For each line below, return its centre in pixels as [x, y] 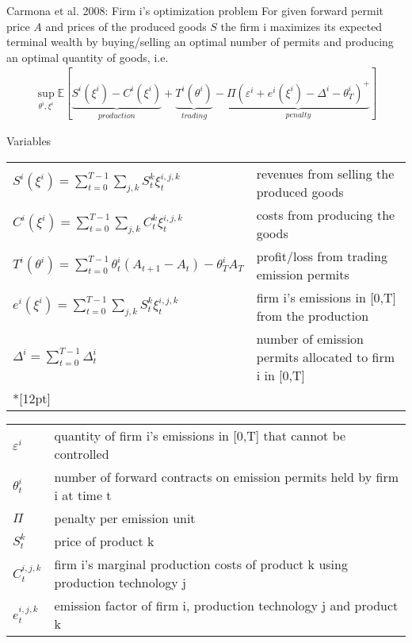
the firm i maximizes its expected [301, 26]
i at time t [83, 495]
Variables [29, 141]
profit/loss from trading [322, 256]
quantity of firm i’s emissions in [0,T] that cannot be [200, 435]
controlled [82, 453]
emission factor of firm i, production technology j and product [226, 605]
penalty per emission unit [125, 518]
